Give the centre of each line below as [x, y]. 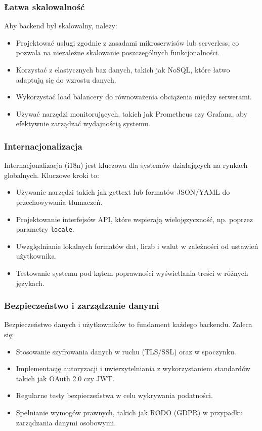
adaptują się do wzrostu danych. [66, 79]
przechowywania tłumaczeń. [59, 202]
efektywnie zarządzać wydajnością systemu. [83, 123]
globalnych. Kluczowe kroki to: [52, 175]
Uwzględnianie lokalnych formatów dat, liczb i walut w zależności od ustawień [137, 246]
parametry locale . [45, 229]
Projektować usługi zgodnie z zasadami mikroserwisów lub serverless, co [127, 42]
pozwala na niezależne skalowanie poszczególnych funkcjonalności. [118, 52]
